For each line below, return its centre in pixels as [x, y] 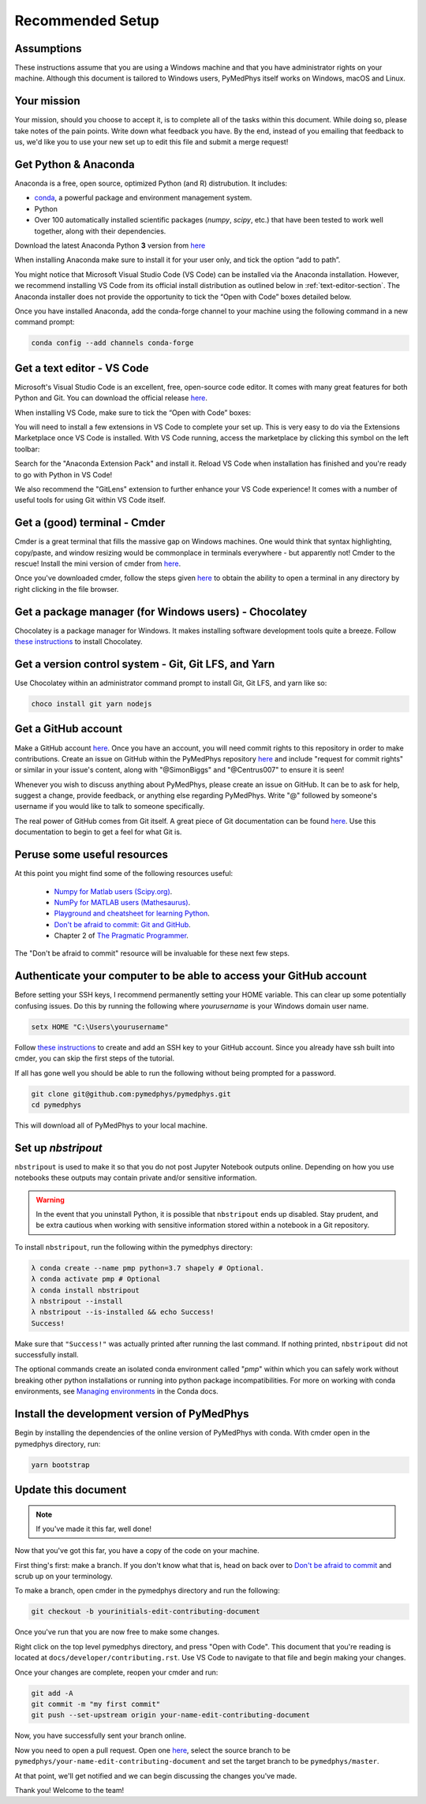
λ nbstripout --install [77, 1301]
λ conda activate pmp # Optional [96, 1279]
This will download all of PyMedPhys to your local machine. [111, 1125]
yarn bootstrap [60, 1465]
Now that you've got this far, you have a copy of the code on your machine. [137, 1551]
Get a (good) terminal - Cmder [90, 523]
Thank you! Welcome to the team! [69, 1790]
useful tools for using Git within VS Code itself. [90, 500]
